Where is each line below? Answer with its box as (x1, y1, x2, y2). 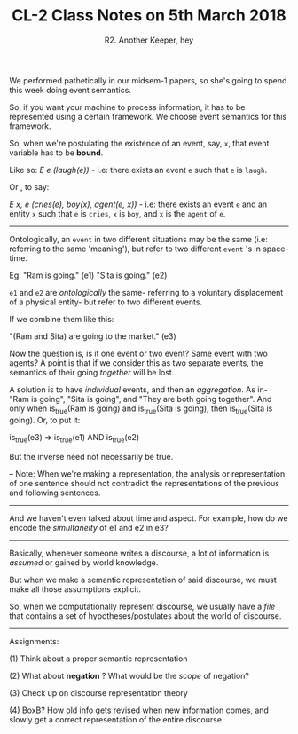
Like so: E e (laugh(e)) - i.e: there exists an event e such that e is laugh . (9, 164, 268, 175)
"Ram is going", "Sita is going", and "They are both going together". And (9, 393, 272, 404)
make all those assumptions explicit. (9, 583, 142, 595)
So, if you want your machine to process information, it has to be (9, 101, 246, 112)
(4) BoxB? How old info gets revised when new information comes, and (9, 705, 269, 715)
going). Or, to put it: (9, 414, 81, 425)
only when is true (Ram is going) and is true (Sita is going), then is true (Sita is (9, 403, 273, 415)
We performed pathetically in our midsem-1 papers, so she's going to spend (9, 75, 287, 85)
